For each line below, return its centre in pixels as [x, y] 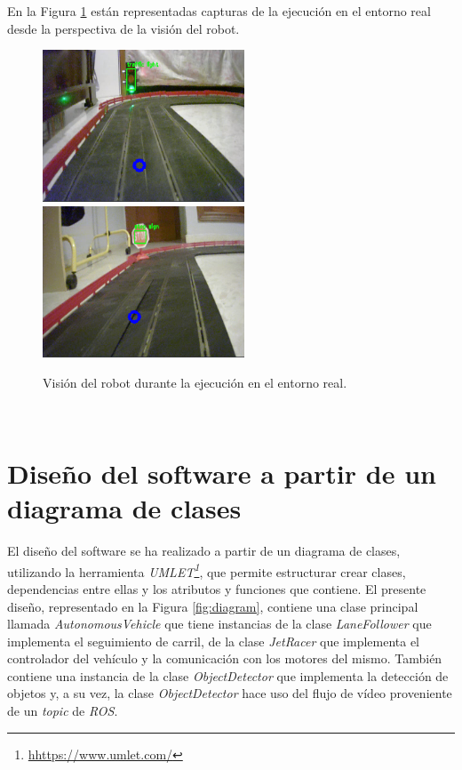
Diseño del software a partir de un [222, 473]
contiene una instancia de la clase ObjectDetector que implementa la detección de [228, 675]
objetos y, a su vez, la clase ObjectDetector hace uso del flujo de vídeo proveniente [230, 693]
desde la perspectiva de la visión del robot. [123, 28]
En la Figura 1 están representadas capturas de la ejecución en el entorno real [219, 11]
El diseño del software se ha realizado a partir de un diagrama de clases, [204, 551]
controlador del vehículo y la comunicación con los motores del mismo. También [225, 658]
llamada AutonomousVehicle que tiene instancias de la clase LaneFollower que [219, 624]
